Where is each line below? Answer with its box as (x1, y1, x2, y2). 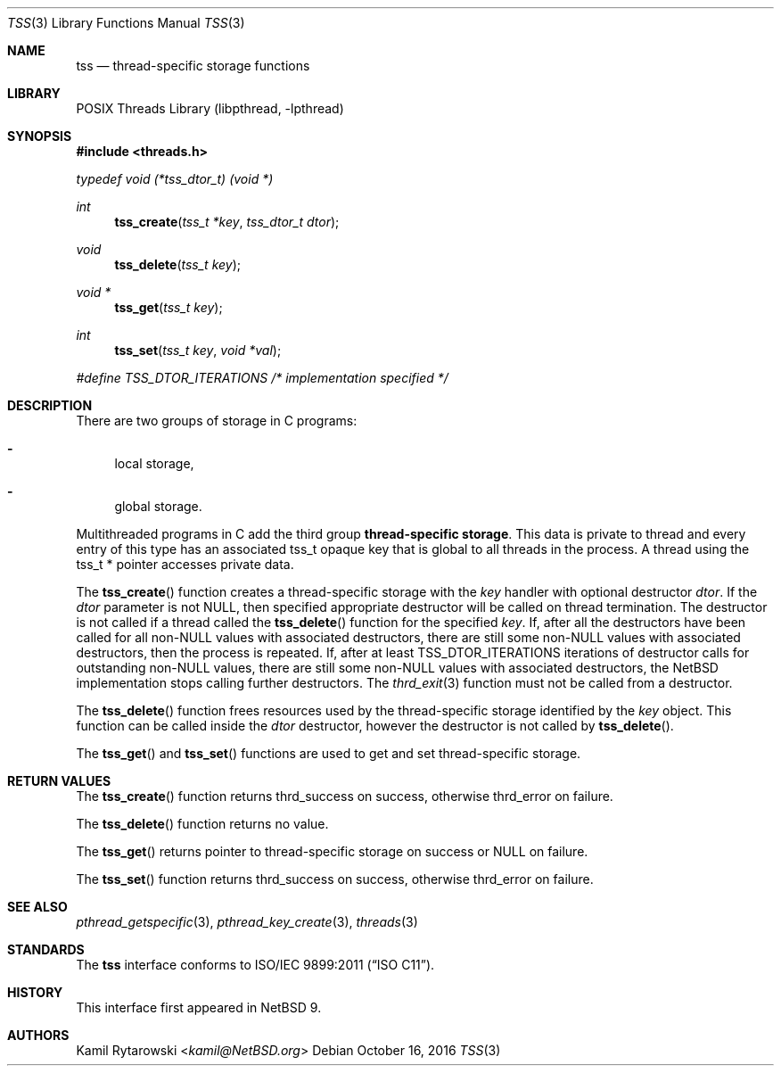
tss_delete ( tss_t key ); (114, 257, 242, 272)
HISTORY (7, 985, 63, 1000)
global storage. (114, 499, 202, 514)
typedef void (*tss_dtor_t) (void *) (76, 171, 274, 186)
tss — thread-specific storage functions (76, 58, 310, 73)
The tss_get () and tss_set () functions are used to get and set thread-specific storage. (76, 746, 581, 761)
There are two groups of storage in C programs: (76, 413, 358, 428)
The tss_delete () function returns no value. (76, 816, 329, 831)
